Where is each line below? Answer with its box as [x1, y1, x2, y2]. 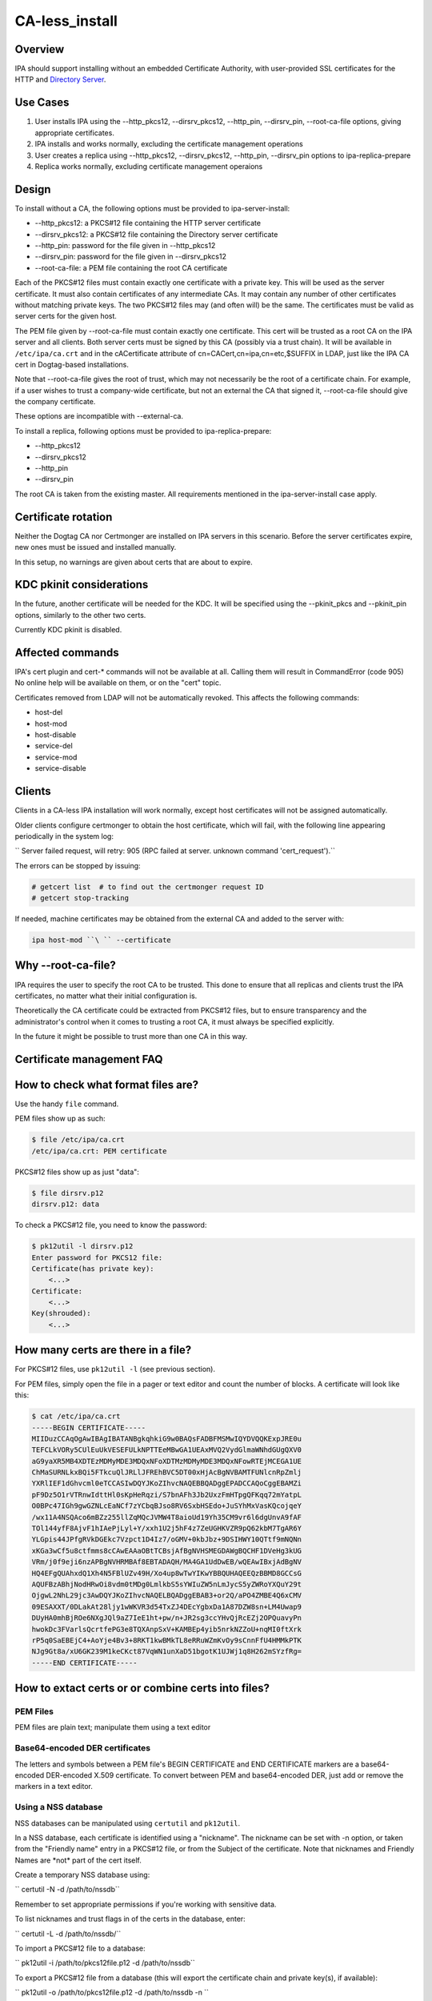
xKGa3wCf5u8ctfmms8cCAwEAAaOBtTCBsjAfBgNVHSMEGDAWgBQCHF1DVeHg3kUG [31, 1546, 302, 1555]
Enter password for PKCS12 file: [31, 1253, 163, 1262]
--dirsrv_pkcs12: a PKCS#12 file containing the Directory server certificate [34, 229, 278, 239]
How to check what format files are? [14, 1077, 199, 1092]
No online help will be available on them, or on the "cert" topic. [14, 678, 222, 688]
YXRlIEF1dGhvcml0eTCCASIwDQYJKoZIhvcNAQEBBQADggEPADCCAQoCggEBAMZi [31, 1479, 302, 1488]
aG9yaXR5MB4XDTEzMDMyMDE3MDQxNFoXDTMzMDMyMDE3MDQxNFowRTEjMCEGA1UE [31, 1457, 302, 1466]
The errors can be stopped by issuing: [14, 860, 141, 870]
